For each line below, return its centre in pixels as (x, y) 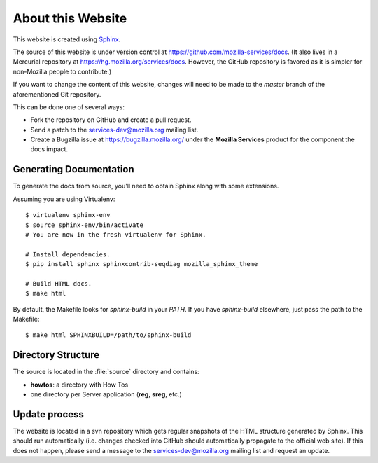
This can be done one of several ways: (69, 107)
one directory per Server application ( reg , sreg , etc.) (106, 394)
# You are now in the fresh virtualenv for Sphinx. (116, 234)
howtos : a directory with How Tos (79, 385)
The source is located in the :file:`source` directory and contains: (106, 372)
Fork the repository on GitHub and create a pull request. (111, 120)
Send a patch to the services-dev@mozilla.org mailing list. (114, 130)
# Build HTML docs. (59, 283)
